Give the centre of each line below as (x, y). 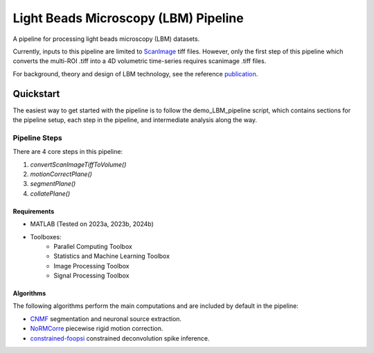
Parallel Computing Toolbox (93, 246)
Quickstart (36, 94)
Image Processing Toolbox (91, 266)
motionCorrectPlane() (61, 174)
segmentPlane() (53, 184)
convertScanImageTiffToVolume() (78, 164)
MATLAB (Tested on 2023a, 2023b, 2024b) (92, 224)
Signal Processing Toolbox (91, 276)
